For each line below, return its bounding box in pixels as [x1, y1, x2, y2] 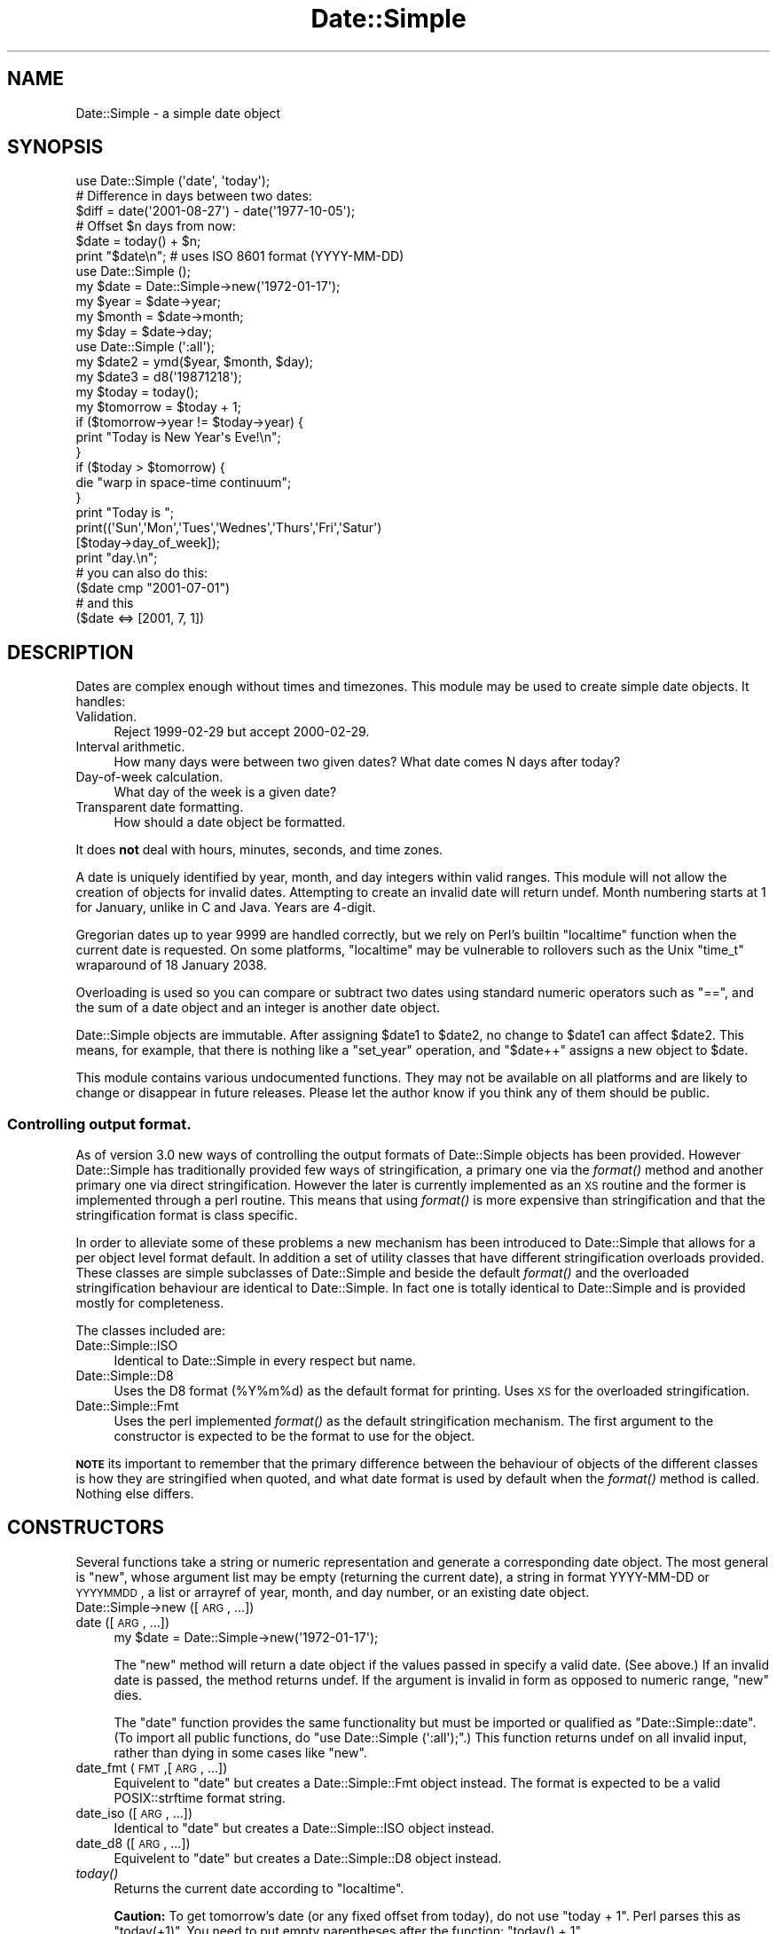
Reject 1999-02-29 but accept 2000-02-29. [114, 724, 370, 740]
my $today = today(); [75, 384, 199, 400]
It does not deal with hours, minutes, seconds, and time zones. [75, 842, 443, 858]
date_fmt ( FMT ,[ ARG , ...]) [75, 1759, 228, 1775]
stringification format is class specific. [75, 1207, 298, 1223]
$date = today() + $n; [75, 233, 201, 249]
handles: [75, 694, 126, 710]
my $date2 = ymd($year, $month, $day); [75, 354, 314, 370]
